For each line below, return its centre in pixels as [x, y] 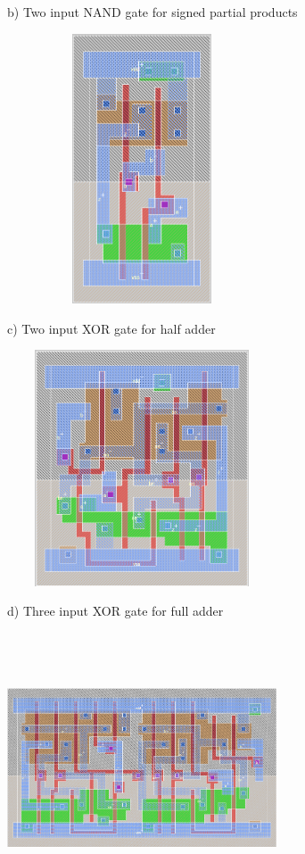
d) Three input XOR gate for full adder [115, 611]
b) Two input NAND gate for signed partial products [152, 12]
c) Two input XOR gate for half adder [111, 328]
